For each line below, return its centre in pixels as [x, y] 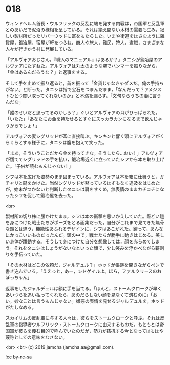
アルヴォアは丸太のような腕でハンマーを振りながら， [105, 66]
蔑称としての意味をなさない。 [36, 337]
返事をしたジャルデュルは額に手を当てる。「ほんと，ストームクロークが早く [84, 288]
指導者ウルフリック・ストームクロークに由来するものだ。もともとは [89, 324]
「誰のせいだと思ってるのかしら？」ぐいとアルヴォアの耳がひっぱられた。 [83, 112]
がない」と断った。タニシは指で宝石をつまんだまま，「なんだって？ [75, 89]
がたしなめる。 [21, 307]
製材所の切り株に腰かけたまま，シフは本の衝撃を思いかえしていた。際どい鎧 [85, 216]
